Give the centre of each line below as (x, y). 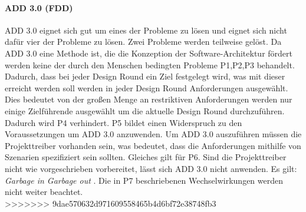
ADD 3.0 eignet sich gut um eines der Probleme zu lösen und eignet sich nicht (146, 30)
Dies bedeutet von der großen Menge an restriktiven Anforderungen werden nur (149, 99)
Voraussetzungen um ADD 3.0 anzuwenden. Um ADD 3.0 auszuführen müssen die (153, 134)
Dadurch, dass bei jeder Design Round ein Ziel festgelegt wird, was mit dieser (145, 76)
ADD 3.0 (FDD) (39, 7)
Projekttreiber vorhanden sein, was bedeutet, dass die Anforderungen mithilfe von (153, 145)
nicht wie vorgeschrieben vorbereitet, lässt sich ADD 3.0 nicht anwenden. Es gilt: (151, 168)
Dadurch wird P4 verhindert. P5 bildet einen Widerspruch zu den (124, 122)
